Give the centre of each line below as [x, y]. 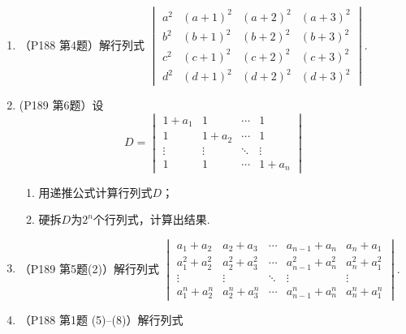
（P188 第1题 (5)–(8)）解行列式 [101, 319]
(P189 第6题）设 [61, 105]
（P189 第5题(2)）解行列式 [89, 268]
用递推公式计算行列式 [95, 192]
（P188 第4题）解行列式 [82, 44]
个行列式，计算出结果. [151, 219]
